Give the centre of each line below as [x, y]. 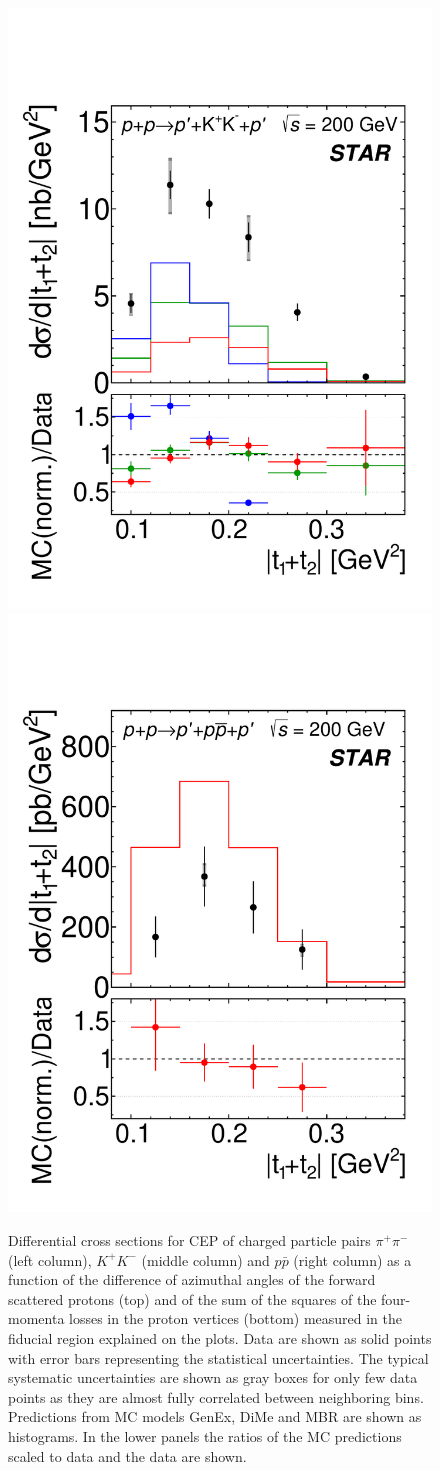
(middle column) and [205, 1259]
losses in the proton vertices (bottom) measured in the [236, 1318]
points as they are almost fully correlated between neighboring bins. [216, 1396]
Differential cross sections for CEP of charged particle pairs [189, 1240]
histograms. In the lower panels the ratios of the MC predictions [205, 1435]
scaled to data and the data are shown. [127, 1455]
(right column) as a [352, 1259]
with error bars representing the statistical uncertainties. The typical [218, 1357]
